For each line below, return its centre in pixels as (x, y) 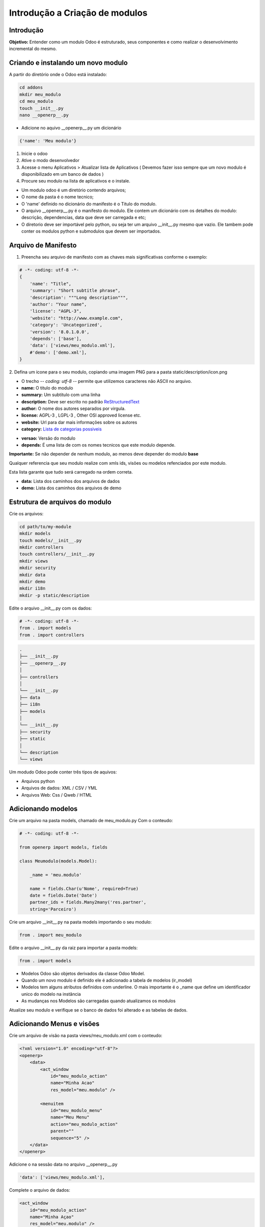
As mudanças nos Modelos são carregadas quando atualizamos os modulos (99, 1001)
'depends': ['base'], (56, 338)
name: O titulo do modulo (47, 388)
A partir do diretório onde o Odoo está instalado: (58, 75)
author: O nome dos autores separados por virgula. (74, 409)
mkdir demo (32, 581)
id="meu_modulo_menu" (76, 1110)
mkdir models (35, 533)
